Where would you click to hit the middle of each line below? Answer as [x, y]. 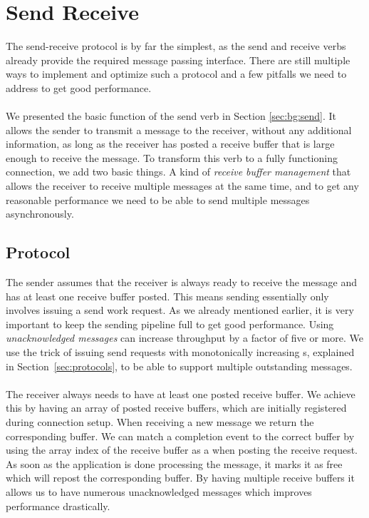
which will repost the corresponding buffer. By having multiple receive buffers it [180, 478]
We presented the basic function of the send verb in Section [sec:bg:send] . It [171, 116]
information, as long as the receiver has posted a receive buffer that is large [170, 144]
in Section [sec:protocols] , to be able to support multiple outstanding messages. [179, 366]
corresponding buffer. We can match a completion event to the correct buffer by [180, 436]
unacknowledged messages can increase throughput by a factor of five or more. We [184, 338]
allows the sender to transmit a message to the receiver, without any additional [179, 129]
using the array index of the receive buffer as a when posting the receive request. [182, 450]
